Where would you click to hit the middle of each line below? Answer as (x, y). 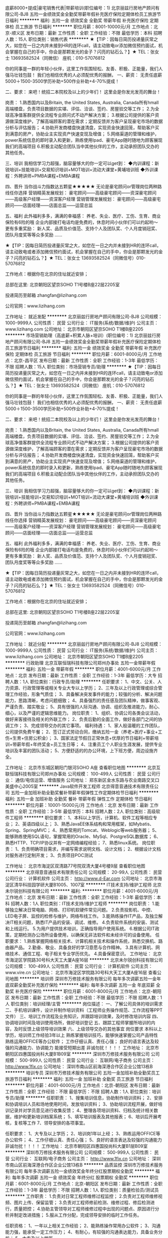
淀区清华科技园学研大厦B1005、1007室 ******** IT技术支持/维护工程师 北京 (83, 885)
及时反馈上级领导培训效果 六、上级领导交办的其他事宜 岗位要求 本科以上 (88, 1029)
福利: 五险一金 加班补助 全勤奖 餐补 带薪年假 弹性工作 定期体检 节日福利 (79, 799)
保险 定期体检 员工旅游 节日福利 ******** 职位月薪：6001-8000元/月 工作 (81, 354)
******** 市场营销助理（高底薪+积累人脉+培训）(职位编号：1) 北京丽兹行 (81, 335)
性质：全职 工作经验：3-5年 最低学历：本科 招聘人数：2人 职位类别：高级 (80, 811)
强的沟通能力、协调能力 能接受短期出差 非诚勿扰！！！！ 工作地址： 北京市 (82, 1048)
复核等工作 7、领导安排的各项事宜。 (51, 1123)
